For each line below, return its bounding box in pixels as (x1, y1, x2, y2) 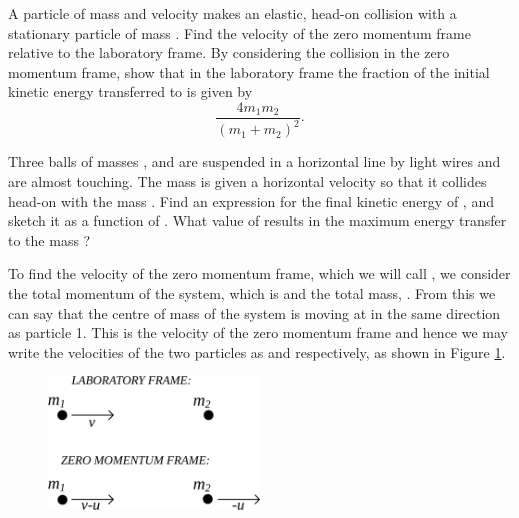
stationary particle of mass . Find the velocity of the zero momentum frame (8, 22, 471, 43)
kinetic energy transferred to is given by (8, 81, 253, 102)
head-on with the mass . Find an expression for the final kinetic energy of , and (8, 190, 494, 211)
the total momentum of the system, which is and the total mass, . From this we (8, 282, 496, 303)
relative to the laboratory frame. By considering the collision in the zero (8, 42, 450, 63)
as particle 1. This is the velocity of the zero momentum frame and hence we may (8, 322, 508, 343)
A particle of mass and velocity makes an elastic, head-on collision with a (8, 3, 457, 23)
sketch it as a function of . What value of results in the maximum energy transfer (8, 210, 507, 231)
